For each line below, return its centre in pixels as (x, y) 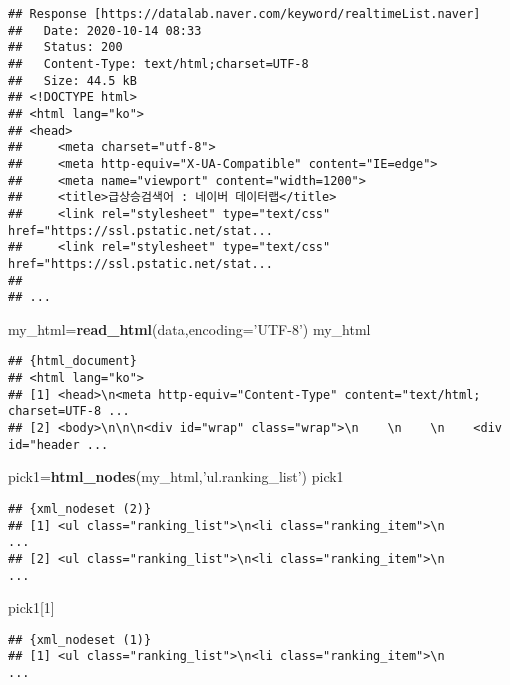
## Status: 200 (65, 47)
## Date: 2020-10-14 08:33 (105, 30)
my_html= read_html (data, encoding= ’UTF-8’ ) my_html (189, 328)
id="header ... (58, 444)
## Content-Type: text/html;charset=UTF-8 (158, 63)
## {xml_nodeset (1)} (80, 639)
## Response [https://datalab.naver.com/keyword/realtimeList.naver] (244, 14)
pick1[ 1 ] (31, 607)
